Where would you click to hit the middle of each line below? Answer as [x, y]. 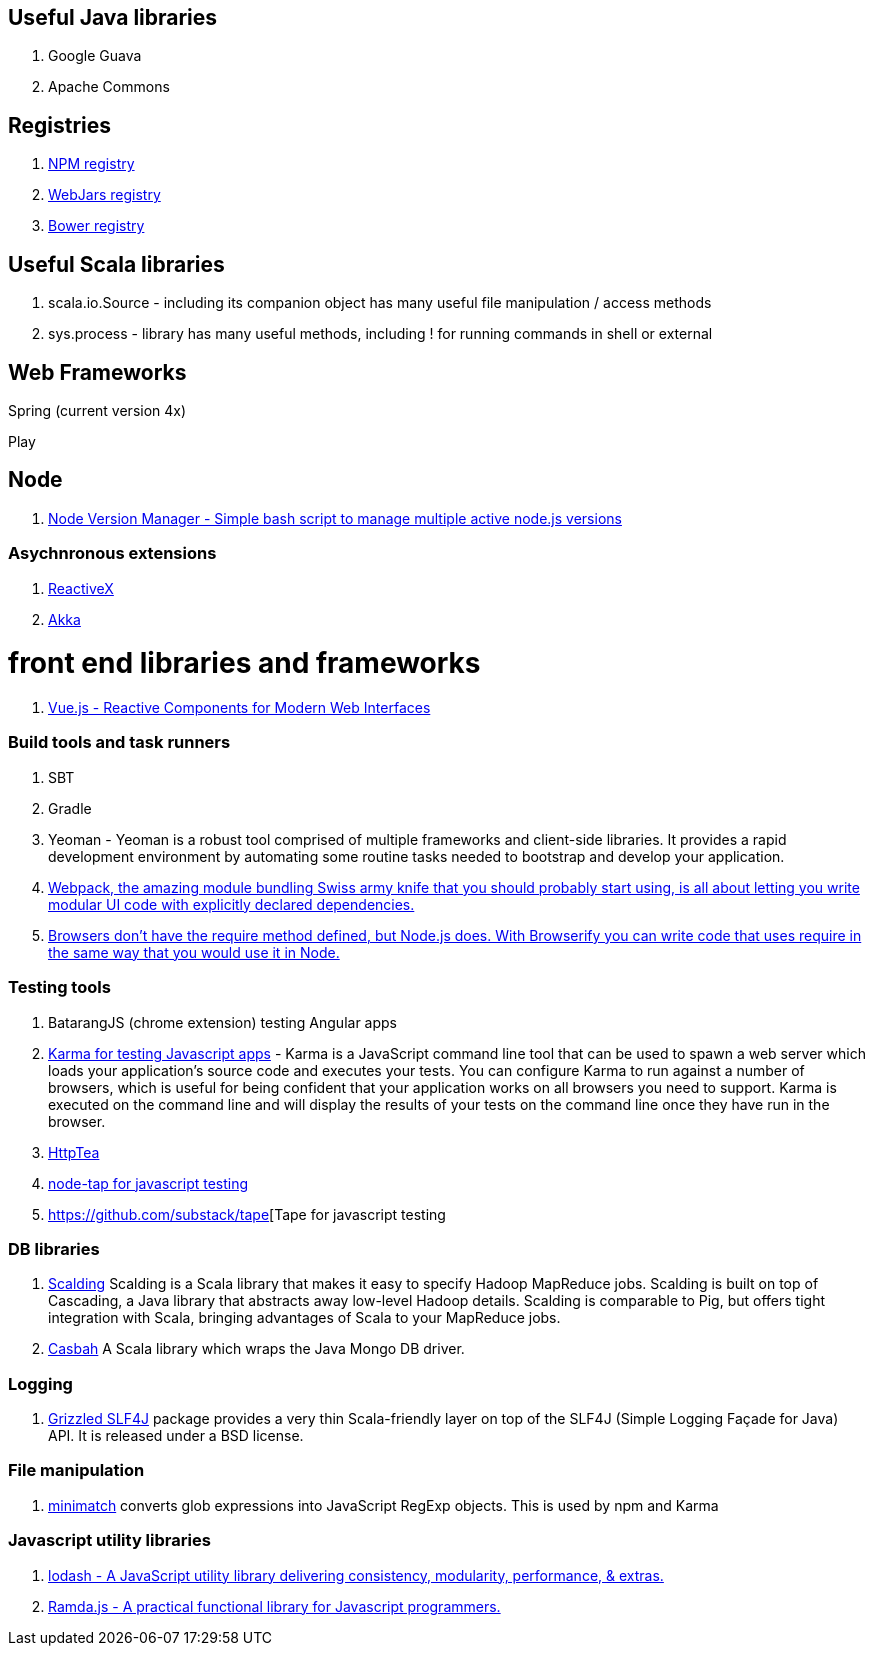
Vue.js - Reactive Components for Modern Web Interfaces [239, 708]
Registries [60, 125]
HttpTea [74, 1152]
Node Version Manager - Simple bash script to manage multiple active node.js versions [335, 518]
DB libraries [54, 1248]
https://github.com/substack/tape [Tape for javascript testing [247, 1214]
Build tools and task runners [119, 742]
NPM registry [91, 164]
